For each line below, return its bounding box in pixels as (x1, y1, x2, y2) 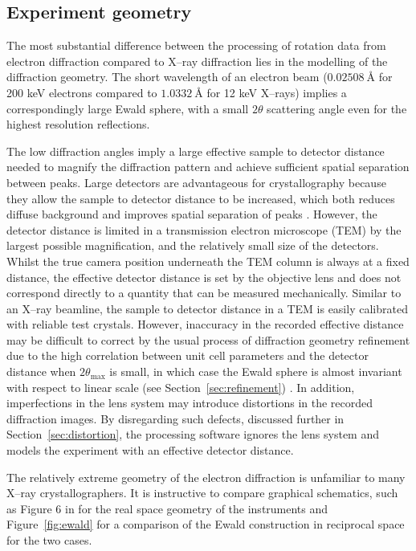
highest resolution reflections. (6, 116, 150, 133)
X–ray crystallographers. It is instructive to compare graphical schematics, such (6, 484, 398, 501)
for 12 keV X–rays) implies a (206, 84, 347, 100)
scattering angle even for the (267, 100, 407, 116)
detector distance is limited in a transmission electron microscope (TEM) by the (6, 221, 402, 238)
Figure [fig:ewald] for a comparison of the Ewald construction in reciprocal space (6, 516, 405, 533)
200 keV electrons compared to (6, 84, 157, 100)
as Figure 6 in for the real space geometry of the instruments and (6, 500, 328, 516)
